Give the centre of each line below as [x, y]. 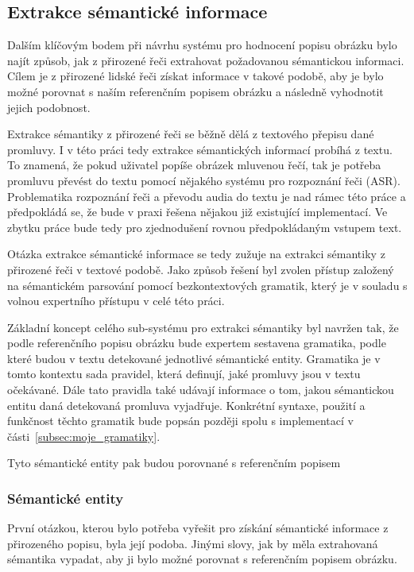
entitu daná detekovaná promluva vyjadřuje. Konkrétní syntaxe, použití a [186, 405]
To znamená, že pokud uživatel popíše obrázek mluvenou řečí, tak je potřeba [194, 165]
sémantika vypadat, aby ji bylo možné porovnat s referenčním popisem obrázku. [202, 559]
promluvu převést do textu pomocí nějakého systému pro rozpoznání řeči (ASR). [204, 180]
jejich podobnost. [49, 107]
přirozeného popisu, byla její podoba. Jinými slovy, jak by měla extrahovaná [193, 543]
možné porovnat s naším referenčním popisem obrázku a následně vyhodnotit [195, 91]
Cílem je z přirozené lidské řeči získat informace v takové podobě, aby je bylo [195, 76]
